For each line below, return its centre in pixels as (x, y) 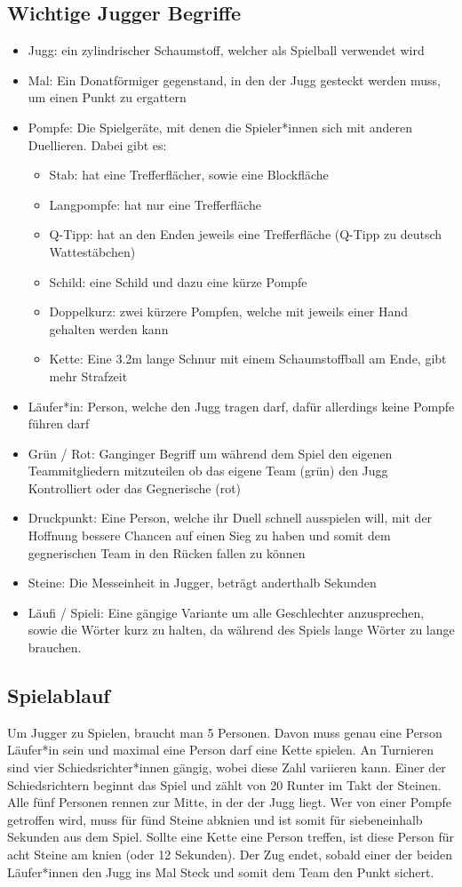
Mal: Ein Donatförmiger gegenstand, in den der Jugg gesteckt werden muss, (235, 80)
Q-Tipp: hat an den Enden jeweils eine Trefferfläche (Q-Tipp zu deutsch (246, 234)
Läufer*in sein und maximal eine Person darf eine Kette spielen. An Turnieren (220, 750)
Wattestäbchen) (92, 251)
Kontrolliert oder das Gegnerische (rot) (135, 487)
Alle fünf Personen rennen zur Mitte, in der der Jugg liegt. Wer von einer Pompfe (229, 802)
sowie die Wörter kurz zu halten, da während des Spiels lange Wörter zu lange (241, 630)
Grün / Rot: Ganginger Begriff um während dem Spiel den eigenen (210, 453)
